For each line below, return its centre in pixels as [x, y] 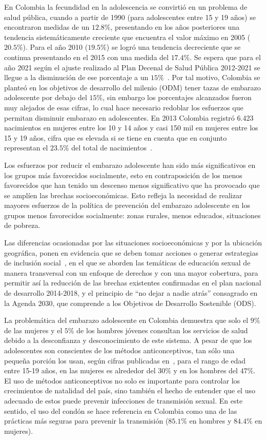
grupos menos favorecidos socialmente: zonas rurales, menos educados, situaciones [132, 215]
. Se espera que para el [225, 57]
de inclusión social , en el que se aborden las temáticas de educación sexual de [127, 263]
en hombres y [210, 421]
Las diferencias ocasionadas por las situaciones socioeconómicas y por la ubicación [133, 243]
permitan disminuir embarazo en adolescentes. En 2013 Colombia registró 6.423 [129, 117]
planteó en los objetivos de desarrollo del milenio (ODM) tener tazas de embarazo [132, 87]
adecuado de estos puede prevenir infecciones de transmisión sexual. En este [124, 400]
